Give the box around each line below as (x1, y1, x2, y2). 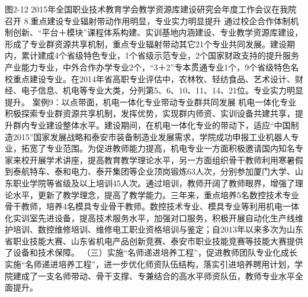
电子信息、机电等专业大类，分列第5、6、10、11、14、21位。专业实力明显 (21, 84, 303, 96)
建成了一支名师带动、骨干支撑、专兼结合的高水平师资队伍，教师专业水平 (12, 269, 295, 282)
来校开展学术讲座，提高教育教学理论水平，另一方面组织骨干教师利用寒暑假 (12, 153, 303, 166)
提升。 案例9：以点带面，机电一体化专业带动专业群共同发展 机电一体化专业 (5, 95, 297, 108)
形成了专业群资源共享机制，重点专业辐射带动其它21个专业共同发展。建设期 (5, 37, 295, 50)
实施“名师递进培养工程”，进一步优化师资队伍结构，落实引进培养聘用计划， (5, 258, 295, 270)
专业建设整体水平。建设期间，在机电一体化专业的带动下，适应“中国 (29, 118, 291, 131)
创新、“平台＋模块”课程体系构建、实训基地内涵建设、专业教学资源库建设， (12, 26, 303, 38)
